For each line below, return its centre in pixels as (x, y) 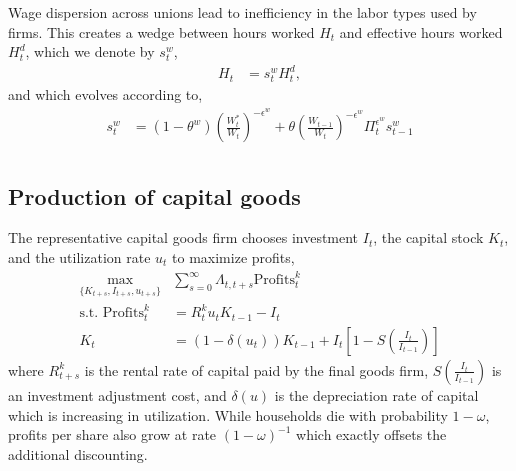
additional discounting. (78, 453)
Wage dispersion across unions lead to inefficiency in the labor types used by (242, 12)
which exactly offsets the (371, 434)
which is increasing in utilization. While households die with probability (228, 414)
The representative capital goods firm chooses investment (183, 237)
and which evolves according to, (105, 94)
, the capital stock (428, 237)
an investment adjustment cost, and (117, 394)
